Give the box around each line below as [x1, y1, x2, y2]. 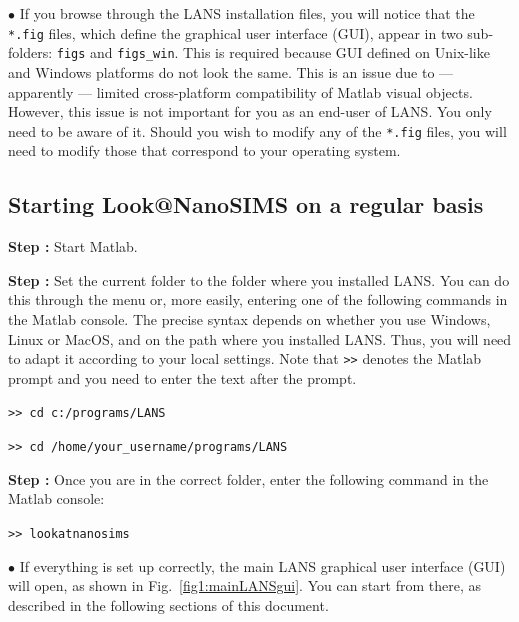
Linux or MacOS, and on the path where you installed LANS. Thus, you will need [8, 328, 512, 349]
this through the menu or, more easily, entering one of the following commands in [8, 289, 508, 310]
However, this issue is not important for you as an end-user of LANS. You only [8, 101, 492, 122]
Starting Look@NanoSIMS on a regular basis [8, 189, 484, 220]
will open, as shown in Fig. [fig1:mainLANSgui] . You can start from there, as [8, 575, 481, 596]
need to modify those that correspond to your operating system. [8, 140, 401, 161]
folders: [8, 42, 53, 63]
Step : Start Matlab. [8, 236, 138, 257]
